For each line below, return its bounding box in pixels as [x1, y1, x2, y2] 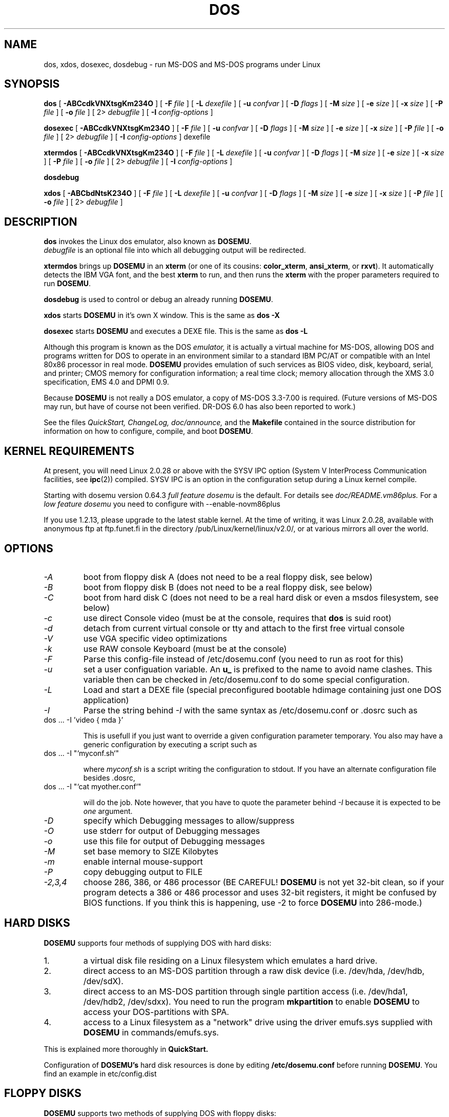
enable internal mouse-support [83, 856, 203, 867]
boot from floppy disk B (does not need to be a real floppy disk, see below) [83, 582, 373, 592]
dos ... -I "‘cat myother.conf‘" [44, 782, 141, 791]
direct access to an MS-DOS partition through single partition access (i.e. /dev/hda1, [83, 986, 408, 996]
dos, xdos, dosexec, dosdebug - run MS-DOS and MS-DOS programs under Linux [44, 59, 321, 69]
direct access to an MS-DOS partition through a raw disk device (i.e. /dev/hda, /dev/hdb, [83, 965, 425, 976]
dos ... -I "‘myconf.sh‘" [44, 748, 119, 757]
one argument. [83, 806, 133, 815]
